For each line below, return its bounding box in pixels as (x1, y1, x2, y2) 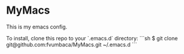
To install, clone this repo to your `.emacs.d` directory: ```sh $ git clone (6, 34, 178, 42)
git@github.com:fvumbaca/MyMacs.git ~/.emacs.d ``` (6, 41, 138, 48)
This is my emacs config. (6, 23, 68, 30)
